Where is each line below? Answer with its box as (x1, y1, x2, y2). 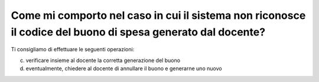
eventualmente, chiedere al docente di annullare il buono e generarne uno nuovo (25, 65, 222, 72)
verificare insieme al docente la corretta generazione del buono (25, 57, 180, 64)
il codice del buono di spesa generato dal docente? (11, 25, 266, 38)
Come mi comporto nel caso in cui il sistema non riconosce (11, 9, 306, 22)
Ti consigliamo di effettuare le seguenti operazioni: (11, 46, 135, 53)
